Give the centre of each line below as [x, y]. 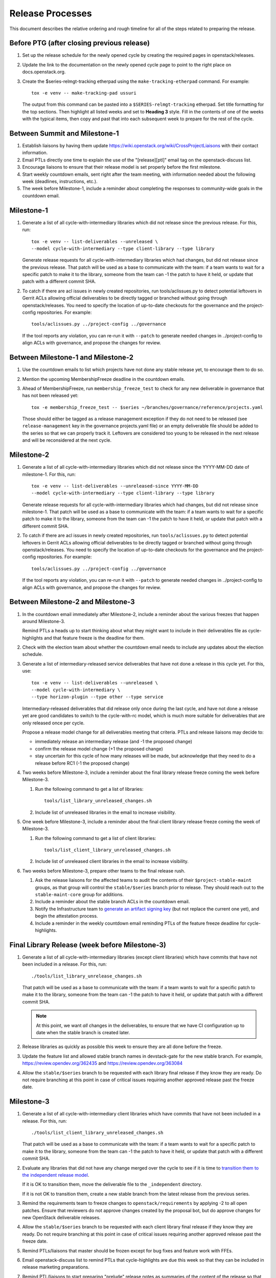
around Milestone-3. [44, 621]
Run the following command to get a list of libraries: [89, 789]
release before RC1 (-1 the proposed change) [82, 763]
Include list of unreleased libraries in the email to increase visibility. [106, 812]
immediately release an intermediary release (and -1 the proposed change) [114, 742]
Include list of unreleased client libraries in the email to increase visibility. [112, 861]
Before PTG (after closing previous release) [80, 43]
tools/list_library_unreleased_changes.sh [98, 801]
